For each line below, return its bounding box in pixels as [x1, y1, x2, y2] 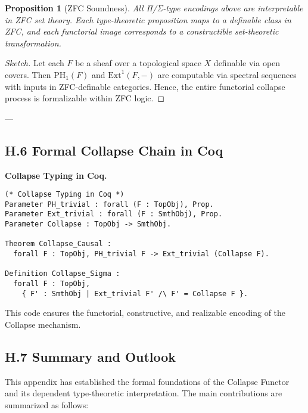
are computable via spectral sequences [157, 68, 297, 80]
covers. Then [5, 68, 51, 80]
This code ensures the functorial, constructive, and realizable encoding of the [5, 306, 286, 319]
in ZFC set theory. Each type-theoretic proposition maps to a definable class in [5, 13, 291, 26]
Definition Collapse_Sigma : [5, 269, 120, 278]
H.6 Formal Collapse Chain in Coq [5, 141, 223, 159]
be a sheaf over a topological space [75, 57, 201, 69]
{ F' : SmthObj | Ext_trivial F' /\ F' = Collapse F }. [21, 289, 248, 298]
